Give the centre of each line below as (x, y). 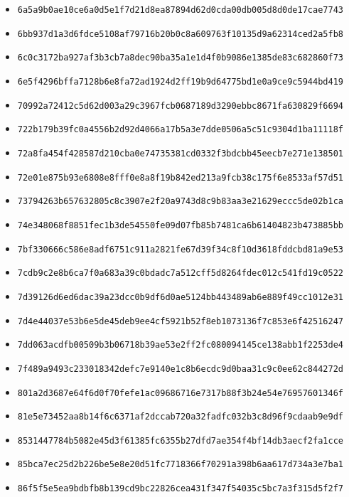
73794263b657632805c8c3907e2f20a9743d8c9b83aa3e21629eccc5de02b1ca (180, 202)
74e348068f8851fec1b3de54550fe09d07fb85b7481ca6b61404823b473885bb (180, 225)
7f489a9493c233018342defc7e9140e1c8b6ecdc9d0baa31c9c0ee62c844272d (180, 369)
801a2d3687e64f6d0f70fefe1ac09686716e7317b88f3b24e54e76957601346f (180, 393)
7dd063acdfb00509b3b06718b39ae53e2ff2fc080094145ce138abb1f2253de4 (180, 345)
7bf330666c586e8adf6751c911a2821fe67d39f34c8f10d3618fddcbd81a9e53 (180, 249)
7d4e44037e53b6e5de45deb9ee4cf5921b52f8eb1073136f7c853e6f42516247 (180, 321)
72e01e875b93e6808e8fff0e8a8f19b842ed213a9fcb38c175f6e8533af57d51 (180, 177)
